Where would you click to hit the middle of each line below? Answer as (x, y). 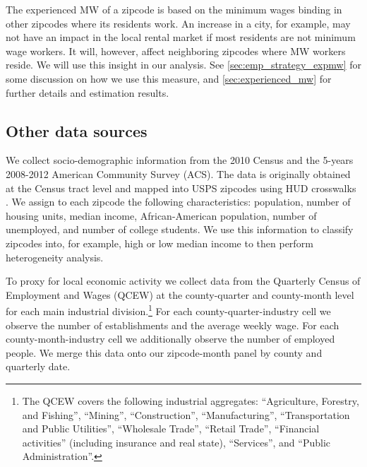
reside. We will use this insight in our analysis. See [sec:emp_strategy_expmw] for (183, 65)
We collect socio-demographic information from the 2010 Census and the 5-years (180, 160)
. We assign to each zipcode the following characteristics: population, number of (178, 202)
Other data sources (77, 130)
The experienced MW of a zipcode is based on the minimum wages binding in (174, 9)
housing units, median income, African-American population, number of (161, 215)
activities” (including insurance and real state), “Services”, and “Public (176, 442)
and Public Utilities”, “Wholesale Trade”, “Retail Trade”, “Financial (171, 428)
